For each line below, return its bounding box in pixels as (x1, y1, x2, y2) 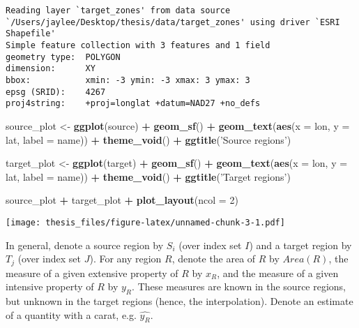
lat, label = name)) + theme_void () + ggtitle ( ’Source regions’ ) (6, 132, 291, 147)
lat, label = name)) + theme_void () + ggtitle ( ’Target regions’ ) (6, 169, 291, 184)
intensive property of (6, 279, 94, 294)
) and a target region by (249, 237, 352, 252)
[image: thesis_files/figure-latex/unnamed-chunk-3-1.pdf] (6, 217, 285, 228)
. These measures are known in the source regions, (132, 279, 346, 294)
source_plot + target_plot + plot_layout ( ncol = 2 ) (6, 193, 238, 207)
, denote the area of (171, 251, 256, 266)
